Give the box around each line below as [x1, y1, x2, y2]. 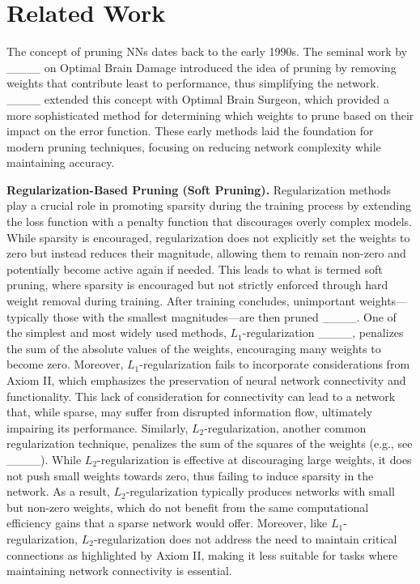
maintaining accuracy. [6, 154, 115, 171]
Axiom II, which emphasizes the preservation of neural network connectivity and [6, 372, 406, 388]
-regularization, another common [204, 419, 367, 436]
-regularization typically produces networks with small [125, 483, 395, 500]
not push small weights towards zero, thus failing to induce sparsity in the [6, 467, 374, 484]
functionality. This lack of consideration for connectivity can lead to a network [6, 387, 396, 404]
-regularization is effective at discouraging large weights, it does [97, 450, 412, 467]
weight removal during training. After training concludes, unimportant [6, 292, 356, 309]
